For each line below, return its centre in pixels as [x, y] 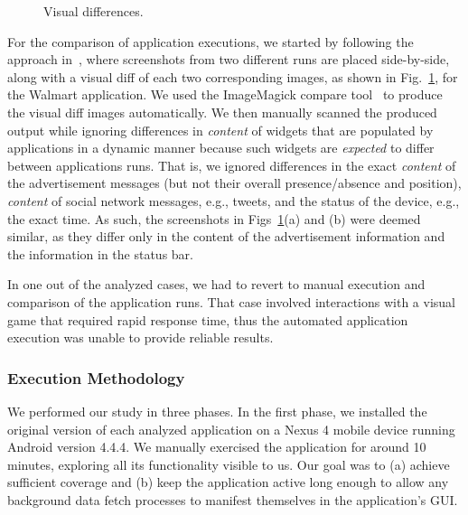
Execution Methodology [96, 377]
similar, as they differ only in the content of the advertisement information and [226, 236]
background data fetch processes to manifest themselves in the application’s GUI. [233, 499]
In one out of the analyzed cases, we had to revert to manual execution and [216, 284]
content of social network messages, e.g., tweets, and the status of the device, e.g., [234, 200]
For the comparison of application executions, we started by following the [211, 41]
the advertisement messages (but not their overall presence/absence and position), [234, 183]
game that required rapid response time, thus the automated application [208, 319]
